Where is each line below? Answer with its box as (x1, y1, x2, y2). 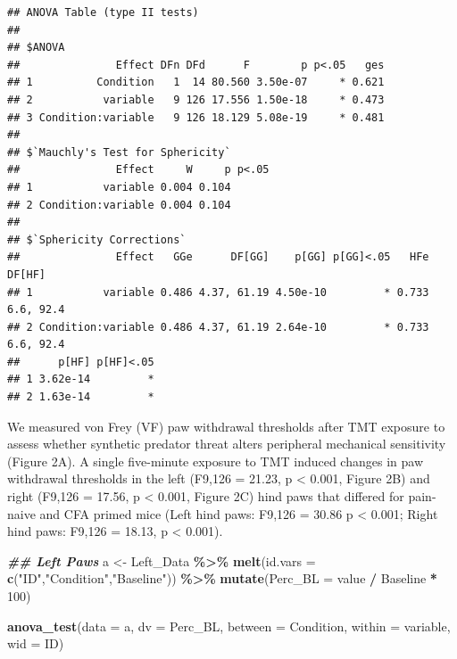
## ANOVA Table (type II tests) (7, 6, 199, 19)
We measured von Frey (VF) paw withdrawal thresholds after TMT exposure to (7, 416, 445, 435)
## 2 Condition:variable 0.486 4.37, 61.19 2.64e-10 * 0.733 (7, 320, 429, 334)
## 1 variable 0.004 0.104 (7, 180, 231, 194)
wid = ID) (7, 634, 64, 653)
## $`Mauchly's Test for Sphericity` (7, 145, 231, 159)
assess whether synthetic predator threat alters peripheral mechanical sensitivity (7, 434, 446, 453)
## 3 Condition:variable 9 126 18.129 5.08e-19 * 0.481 (7, 111, 385, 124)
